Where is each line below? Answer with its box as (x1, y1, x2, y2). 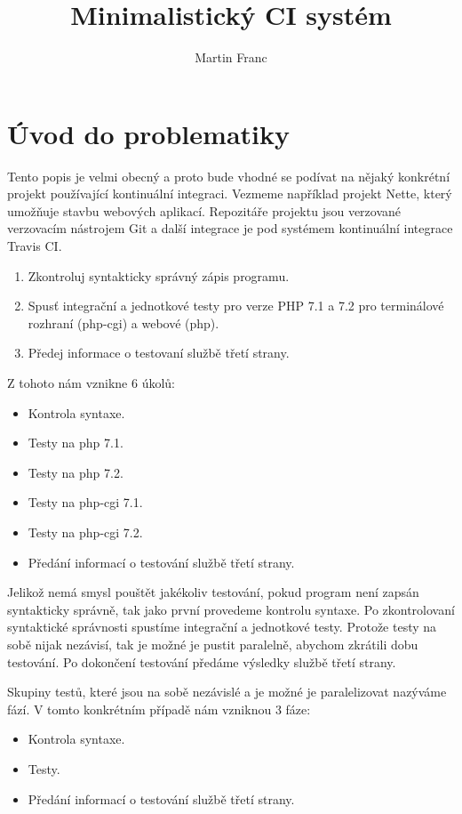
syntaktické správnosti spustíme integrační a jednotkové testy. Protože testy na (7, 617, 437, 636)
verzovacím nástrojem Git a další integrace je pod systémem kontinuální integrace (7, 219, 453, 238)
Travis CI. (7, 237, 62, 255)
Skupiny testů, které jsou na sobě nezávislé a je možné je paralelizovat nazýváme (7, 682, 447, 701)
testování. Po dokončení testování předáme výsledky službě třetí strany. (7, 652, 396, 671)
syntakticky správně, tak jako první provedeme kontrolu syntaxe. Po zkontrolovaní (7, 600, 455, 618)
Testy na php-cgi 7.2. (28, 522, 143, 541)
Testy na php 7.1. (28, 433, 123, 452)
